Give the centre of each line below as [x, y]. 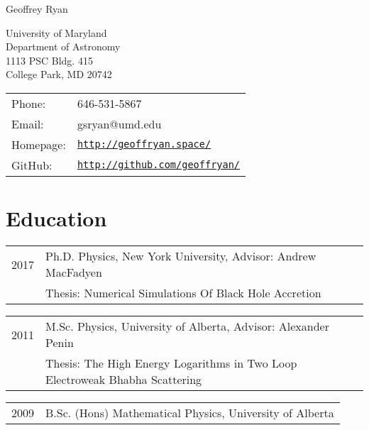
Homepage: [39, 144]
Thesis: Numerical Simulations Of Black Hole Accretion [183, 293]
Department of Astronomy [63, 46]
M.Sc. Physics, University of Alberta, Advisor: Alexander [187, 326]
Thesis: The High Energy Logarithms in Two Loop [171, 363]
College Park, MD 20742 [59, 74]
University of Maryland [56, 32]
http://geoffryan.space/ [144, 144]
